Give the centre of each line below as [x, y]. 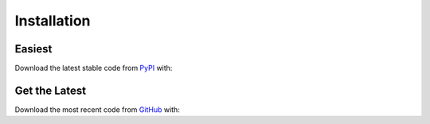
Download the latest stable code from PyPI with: [94, 68]
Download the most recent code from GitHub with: [98, 109]
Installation [53, 21]
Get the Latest [51, 90]
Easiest [33, 49]
